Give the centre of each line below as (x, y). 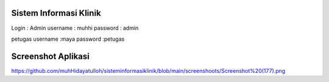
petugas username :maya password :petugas (68, 39)
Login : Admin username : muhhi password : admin (75, 28)
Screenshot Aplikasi (50, 56)
